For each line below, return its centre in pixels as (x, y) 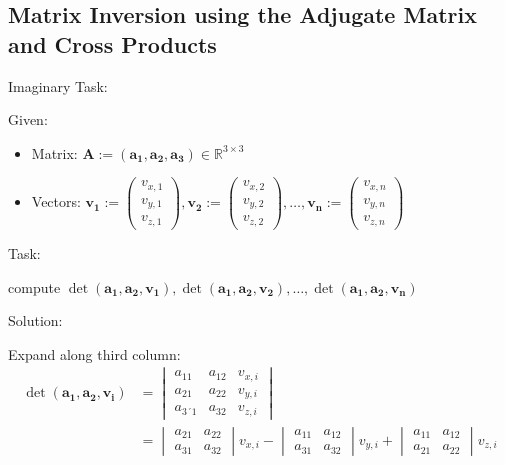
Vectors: (56, 201)
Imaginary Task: (58, 85)
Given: (28, 119)
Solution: (35, 320)
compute (34, 286)
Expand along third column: (94, 353)
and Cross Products (112, 43)
